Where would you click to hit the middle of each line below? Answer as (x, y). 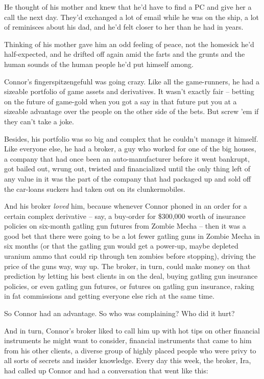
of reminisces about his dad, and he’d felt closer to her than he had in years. (124, 27)
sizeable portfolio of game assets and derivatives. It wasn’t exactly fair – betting (129, 91)
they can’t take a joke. (39, 121)
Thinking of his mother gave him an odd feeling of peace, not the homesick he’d (129, 44)
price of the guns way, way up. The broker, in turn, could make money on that (127, 266)
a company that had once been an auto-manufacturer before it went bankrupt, (127, 158)
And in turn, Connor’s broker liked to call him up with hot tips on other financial (132, 330)
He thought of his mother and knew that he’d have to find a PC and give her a (128, 7)
